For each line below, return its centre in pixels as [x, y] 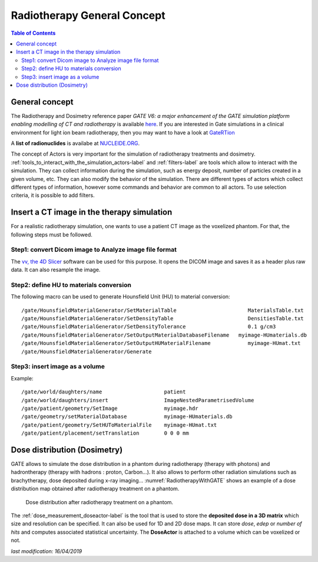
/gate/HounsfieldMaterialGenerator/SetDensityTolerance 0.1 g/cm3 [149, 327]
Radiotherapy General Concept [88, 15]
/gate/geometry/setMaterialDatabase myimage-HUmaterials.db [127, 417]
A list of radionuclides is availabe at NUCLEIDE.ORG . [75, 143]
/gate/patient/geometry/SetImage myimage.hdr [110, 408]
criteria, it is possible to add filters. [53, 195]
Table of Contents [33, 33]
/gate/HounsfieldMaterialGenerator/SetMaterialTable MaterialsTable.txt [163, 310]
